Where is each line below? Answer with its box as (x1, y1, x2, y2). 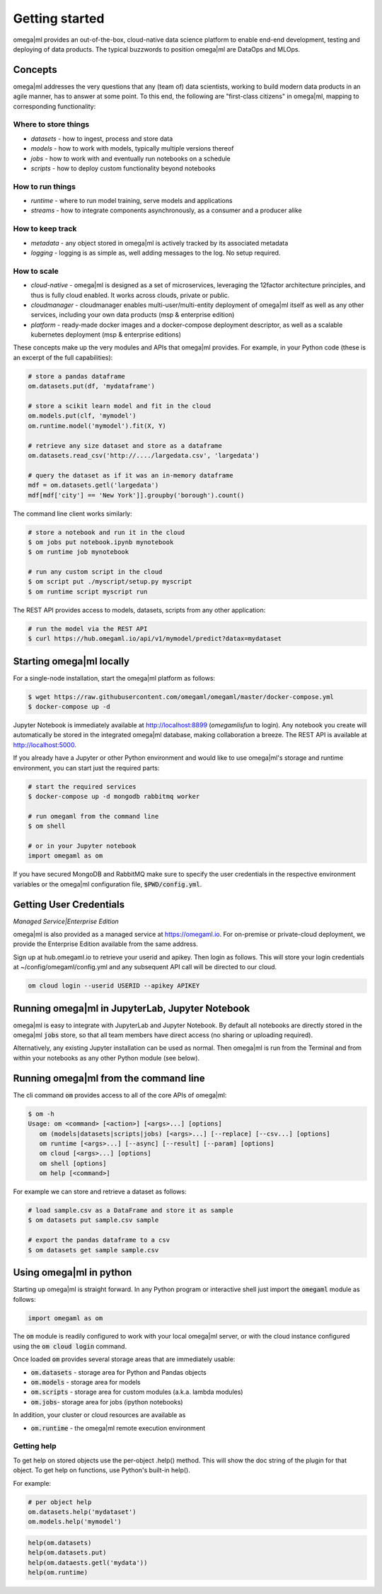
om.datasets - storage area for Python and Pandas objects (30, 1368, 207, 1376)
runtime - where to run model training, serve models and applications (30, 197, 233, 205)
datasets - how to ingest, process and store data (30, 134, 173, 143)
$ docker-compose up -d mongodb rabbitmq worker (28, 792, 200, 801)
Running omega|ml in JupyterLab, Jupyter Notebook (13, 1002, 250, 1015)
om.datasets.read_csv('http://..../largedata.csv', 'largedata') (28, 451, 260, 459)
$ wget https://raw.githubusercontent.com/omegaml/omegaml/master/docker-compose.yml (28, 693, 334, 700)
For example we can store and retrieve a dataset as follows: (13, 1187, 187, 1196)
